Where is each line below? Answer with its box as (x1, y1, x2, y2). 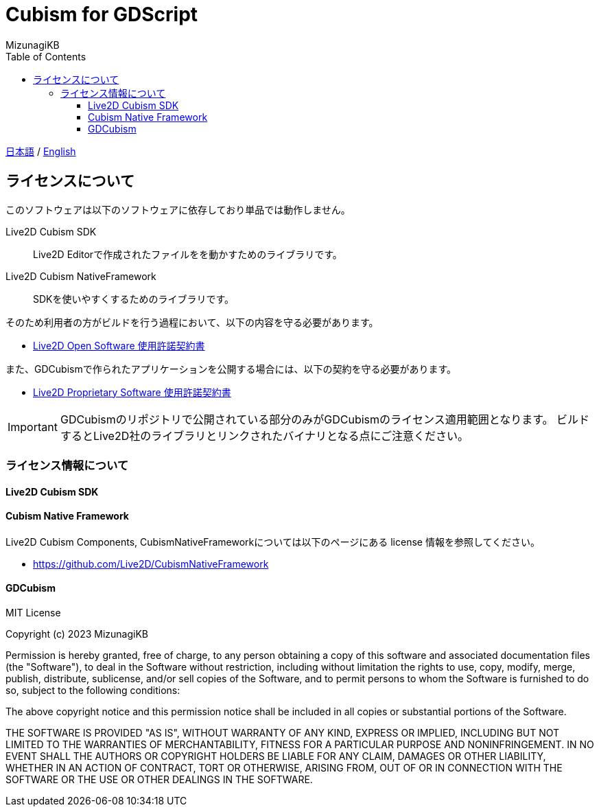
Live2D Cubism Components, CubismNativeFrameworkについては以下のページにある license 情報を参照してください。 (5, 535, 541, 548)
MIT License (5, 607, 61, 619)
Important (8, 419, 58, 434)
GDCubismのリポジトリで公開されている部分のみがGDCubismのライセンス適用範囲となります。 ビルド (60, 412, 590, 426)
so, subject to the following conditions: (5, 684, 180, 697)
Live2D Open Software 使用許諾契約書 (33, 339, 205, 351)
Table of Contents (5, 50, 86, 62)
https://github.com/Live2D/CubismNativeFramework (33, 557, 269, 570)
